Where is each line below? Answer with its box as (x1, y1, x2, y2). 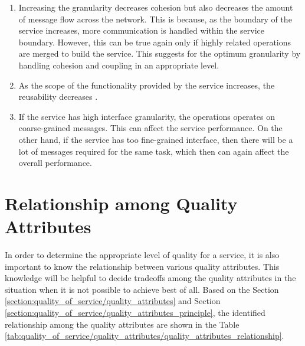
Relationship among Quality (5, 191, 238, 215)
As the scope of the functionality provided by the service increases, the (18, 79, 275, 91)
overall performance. (18, 156, 92, 169)
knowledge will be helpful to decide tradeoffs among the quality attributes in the (5, 272, 296, 284)
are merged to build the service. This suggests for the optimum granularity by (18, 47, 301, 60)
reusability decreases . (18, 90, 98, 103)
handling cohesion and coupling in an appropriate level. (18, 58, 219, 71)
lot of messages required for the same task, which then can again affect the (18, 145, 289, 157)
